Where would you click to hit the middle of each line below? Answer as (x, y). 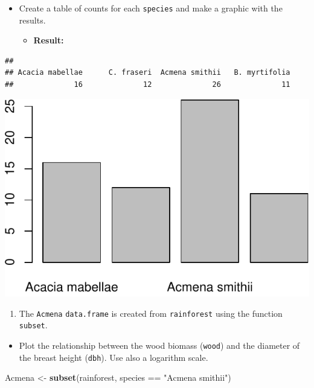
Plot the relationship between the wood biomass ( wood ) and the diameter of (159, 345)
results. (32, 20)
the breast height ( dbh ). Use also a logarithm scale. (114, 357)
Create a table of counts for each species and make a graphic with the (151, 8)
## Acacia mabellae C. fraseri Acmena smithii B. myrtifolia (148, 73)
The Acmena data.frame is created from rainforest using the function (151, 313)
